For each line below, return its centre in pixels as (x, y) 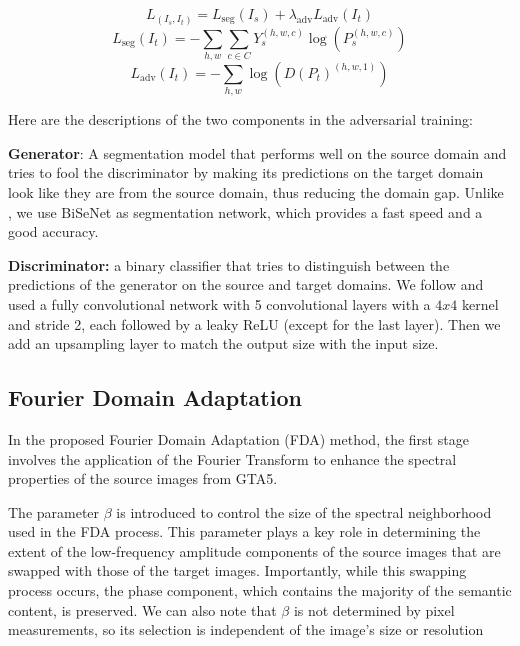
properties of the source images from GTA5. (143, 478)
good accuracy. (53, 231)
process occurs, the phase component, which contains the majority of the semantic (260, 590)
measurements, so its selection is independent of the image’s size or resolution (246, 629)
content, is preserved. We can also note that (142, 609)
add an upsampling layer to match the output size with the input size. (223, 343)
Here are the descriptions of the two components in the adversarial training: (240, 119)
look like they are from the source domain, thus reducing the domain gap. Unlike (256, 191)
